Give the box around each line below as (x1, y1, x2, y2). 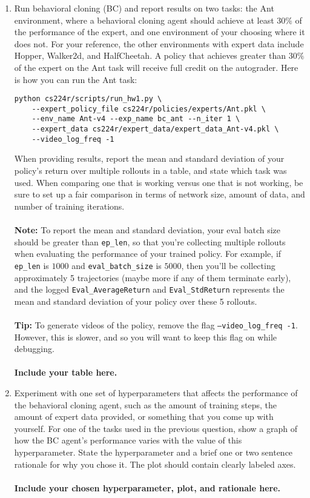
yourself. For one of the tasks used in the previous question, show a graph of (14, 422, 297, 434)
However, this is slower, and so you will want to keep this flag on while (14, 330, 277, 343)
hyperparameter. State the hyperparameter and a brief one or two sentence (14, 445, 293, 458)
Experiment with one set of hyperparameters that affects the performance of (14, 386, 298, 399)
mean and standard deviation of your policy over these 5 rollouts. (14, 294, 257, 307)
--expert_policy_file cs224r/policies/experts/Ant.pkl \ (31, 104, 266, 113)
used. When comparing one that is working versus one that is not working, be (14, 176, 303, 188)
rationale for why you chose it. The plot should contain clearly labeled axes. (14, 457, 296, 470)
